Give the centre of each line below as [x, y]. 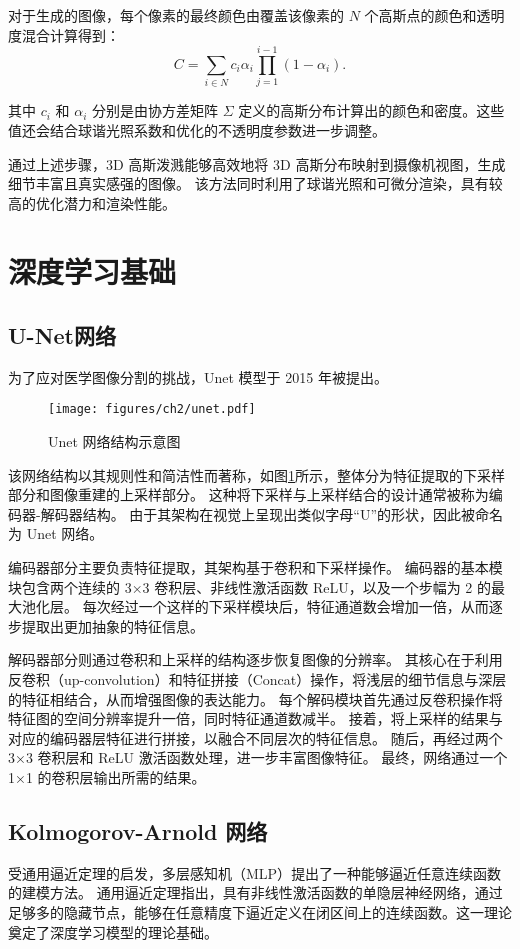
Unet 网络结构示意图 [114, 441]
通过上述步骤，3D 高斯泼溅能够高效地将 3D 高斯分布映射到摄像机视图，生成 [257, 163]
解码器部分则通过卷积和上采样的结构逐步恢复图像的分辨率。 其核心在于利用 [255, 659]
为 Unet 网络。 [56, 533]
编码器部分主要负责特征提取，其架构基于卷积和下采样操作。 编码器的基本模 [255, 567]
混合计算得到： [70, 34]
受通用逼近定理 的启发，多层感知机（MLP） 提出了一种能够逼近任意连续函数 [255, 872]
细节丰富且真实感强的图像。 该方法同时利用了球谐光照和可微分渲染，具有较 [255, 183]
